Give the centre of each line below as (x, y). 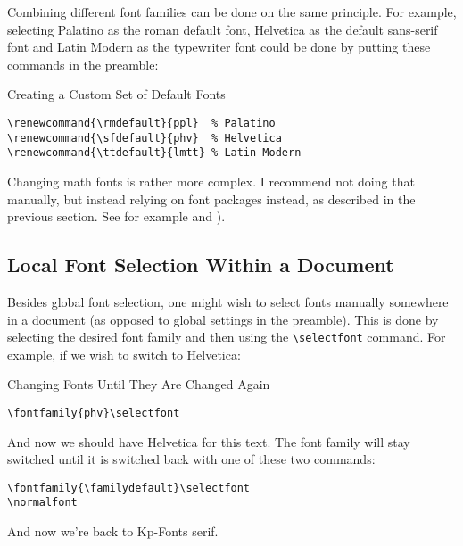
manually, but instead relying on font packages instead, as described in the (211, 199)
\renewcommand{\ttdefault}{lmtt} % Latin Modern (154, 153)
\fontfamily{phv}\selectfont (94, 413)
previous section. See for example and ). (116, 216)
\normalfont (42, 503)
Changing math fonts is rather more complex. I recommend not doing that (211, 181)
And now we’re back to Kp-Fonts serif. (113, 531)
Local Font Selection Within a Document (201, 265)
